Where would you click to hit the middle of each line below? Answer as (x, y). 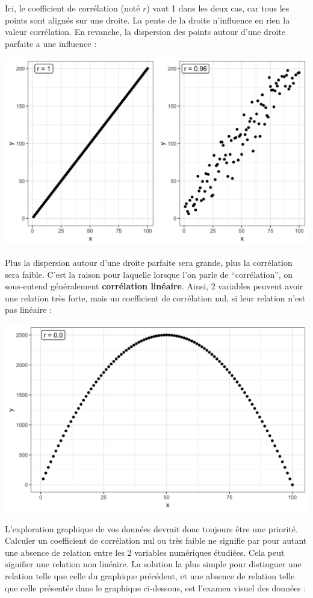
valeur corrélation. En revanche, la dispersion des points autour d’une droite (145, 32)
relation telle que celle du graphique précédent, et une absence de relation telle (150, 576)
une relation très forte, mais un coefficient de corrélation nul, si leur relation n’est (155, 297)
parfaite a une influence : (51, 43)
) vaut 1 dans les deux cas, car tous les (218, 8)
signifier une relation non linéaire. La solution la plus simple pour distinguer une (153, 564)
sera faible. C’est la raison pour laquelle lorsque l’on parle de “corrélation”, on (149, 274)
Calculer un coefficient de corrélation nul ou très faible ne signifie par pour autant (156, 540)
